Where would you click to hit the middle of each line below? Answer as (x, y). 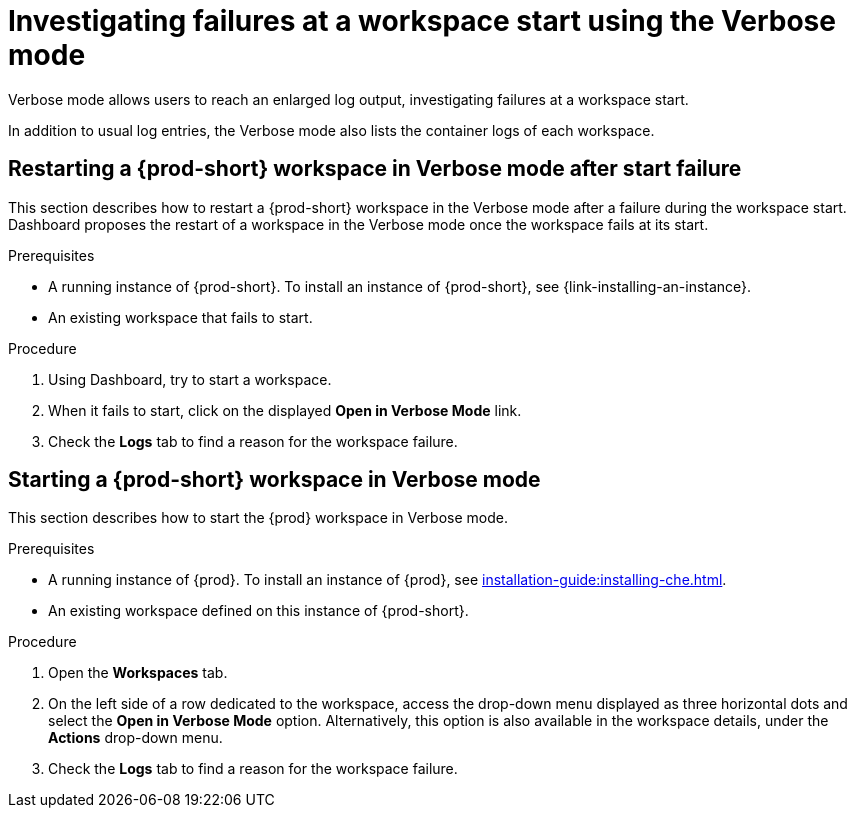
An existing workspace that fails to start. (180, 317)
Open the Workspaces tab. (138, 673)
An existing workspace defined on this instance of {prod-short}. (258, 611)
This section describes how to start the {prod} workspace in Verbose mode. (258, 518)
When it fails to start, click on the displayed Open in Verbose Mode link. (285, 410)
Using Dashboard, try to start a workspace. (190, 379)
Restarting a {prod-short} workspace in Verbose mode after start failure (375, 169)
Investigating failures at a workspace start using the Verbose (422, 21)
